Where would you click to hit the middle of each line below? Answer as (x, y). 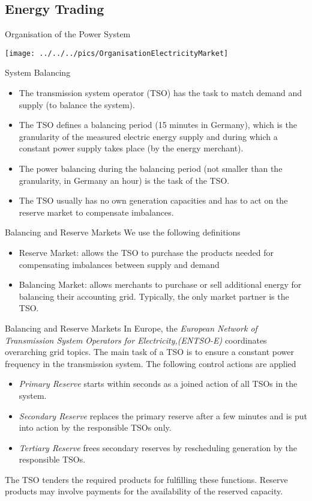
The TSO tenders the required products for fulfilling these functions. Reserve (146, 479)
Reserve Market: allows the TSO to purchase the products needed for (146, 252)
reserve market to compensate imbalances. (96, 212)
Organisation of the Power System (68, 34)
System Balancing (38, 72)
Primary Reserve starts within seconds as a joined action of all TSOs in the (158, 384)
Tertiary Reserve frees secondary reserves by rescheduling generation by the (158, 447)
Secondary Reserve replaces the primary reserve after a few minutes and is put (163, 415)
